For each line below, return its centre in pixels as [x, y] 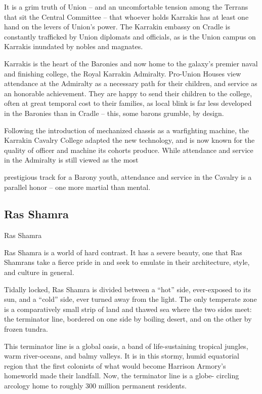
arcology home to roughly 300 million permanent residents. [95, 386]
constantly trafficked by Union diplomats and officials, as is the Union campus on [130, 36]
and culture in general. [39, 272]
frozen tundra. [26, 329]
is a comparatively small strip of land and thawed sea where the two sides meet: [128, 309]
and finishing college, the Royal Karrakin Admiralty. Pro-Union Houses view [123, 73]
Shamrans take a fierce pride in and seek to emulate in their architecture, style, [127, 262]
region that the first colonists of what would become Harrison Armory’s [115, 365]
